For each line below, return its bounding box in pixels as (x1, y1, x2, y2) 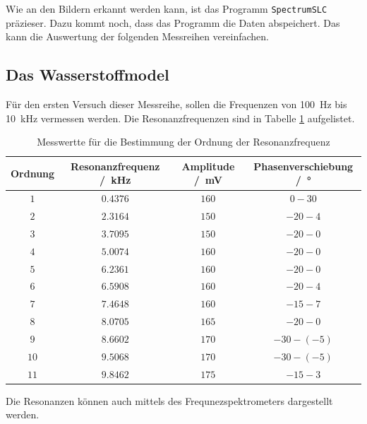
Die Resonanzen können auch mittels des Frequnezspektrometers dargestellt (6, 393, 333, 408)
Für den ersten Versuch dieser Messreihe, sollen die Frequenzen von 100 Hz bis (6, 97, 347, 112)
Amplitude (181, 158, 235, 173)
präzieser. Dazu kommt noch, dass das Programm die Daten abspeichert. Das (6, 15, 340, 30)
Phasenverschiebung (253, 158, 354, 173)
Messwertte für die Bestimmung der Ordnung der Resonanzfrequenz (37, 134, 330, 149)
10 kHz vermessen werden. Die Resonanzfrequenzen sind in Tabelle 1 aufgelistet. (6, 110, 355, 125)
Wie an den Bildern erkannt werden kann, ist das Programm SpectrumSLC (6, 1, 327, 16)
